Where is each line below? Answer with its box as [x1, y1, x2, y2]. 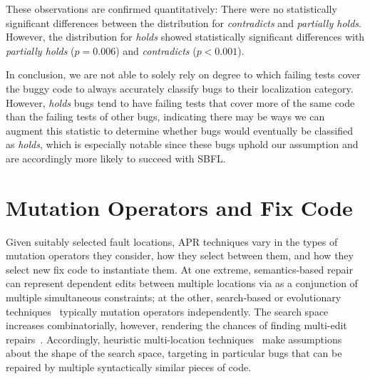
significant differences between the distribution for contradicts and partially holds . [6, 15, 361, 30]
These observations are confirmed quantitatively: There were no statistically [6, 1, 337, 16]
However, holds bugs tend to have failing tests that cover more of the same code [6, 95, 355, 110]
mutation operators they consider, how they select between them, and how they [6, 248, 354, 263]
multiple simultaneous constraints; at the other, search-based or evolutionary [6, 290, 341, 305]
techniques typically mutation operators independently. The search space [6, 303, 329, 318]
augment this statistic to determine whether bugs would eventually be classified [6, 123, 354, 137]
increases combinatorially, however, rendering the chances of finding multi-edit [6, 318, 347, 333]
